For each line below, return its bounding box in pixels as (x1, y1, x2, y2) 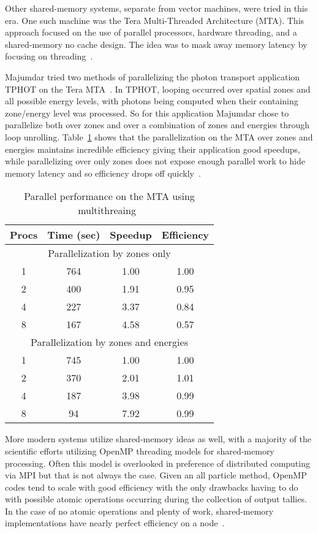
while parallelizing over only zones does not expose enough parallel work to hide (5, 155, 305, 167)
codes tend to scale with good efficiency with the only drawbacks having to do (5, 480, 298, 493)
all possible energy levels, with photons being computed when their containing (5, 94, 298, 107)
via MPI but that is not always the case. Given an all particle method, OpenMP (5, 469, 307, 481)
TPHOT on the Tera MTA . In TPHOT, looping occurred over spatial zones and (5, 82, 311, 95)
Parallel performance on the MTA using (24, 189, 195, 204)
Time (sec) (47, 228, 100, 242)
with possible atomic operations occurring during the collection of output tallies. (5, 493, 307, 505)
